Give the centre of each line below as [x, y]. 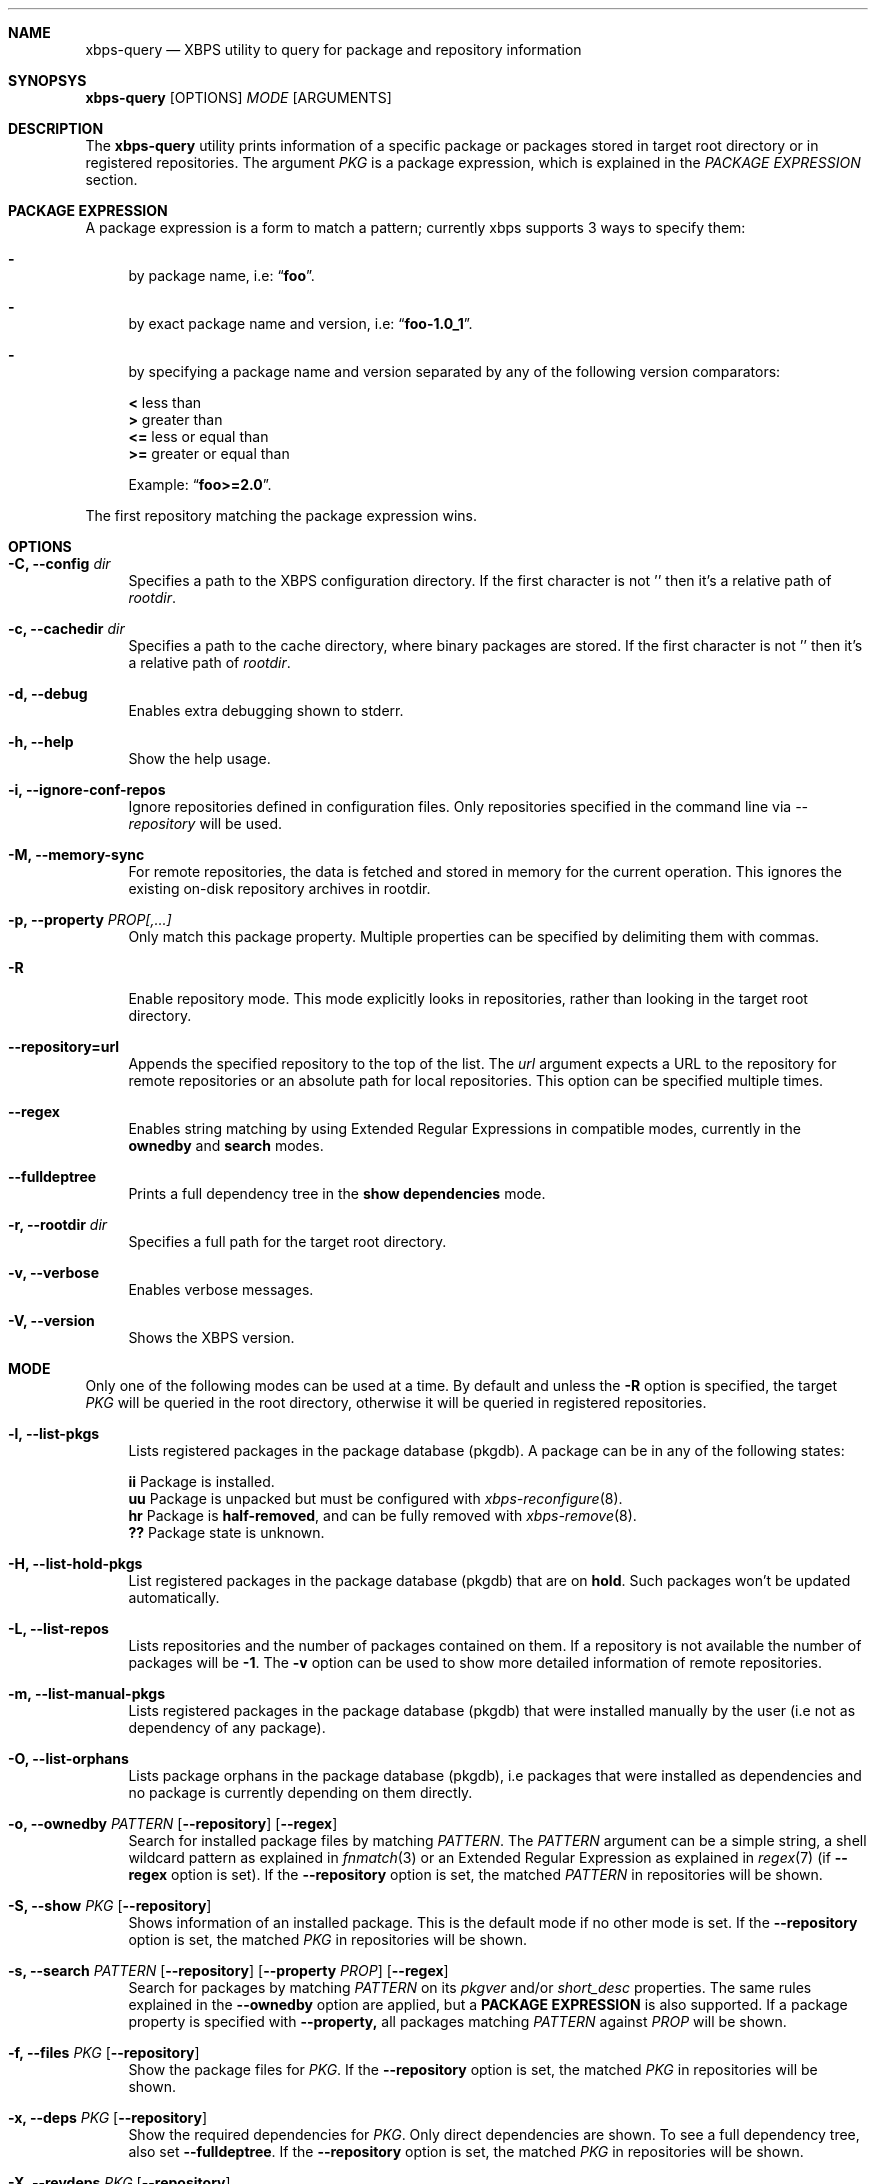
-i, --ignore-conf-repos [87, 789]
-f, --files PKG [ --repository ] [104, 2052]
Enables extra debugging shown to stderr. [266, 710]
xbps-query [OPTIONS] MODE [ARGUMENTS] [238, 97]
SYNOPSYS [47, 80]
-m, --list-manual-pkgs [86, 1693]
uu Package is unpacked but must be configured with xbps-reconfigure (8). [375, 1498]
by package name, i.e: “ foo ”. [221, 275]
